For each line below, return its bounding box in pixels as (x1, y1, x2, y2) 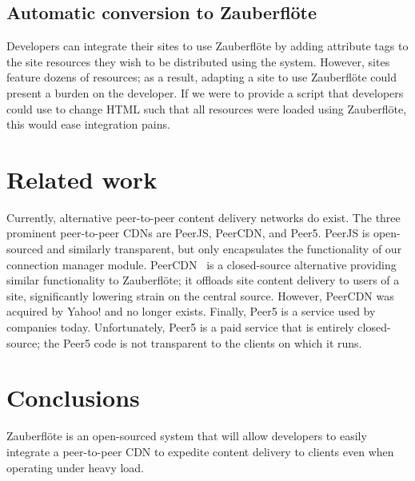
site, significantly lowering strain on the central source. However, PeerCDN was (6, 287, 394, 304)
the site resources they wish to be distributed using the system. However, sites (6, 53, 390, 70)
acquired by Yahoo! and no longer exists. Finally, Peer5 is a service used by (6, 303, 376, 320)
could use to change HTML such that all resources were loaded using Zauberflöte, (6, 100, 407, 117)
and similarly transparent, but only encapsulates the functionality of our (46, 240, 402, 257)
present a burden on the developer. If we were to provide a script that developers (6, 84, 404, 101)
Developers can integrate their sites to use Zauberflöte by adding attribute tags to (6, 38, 409, 54)
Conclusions (6, 381, 140, 414)
